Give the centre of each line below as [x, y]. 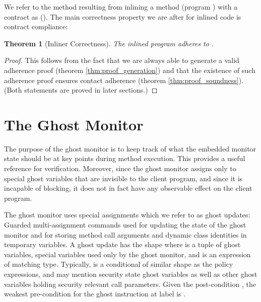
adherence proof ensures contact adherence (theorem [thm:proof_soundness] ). [124, 80]
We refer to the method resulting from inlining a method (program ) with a [121, 7]
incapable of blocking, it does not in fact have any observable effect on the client [128, 188]
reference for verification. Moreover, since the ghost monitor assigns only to [120, 168]
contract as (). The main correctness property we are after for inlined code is [123, 16]
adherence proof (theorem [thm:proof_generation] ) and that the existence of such [130, 70]
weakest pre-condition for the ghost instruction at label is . [95, 294]
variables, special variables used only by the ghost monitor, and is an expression [127, 254]
